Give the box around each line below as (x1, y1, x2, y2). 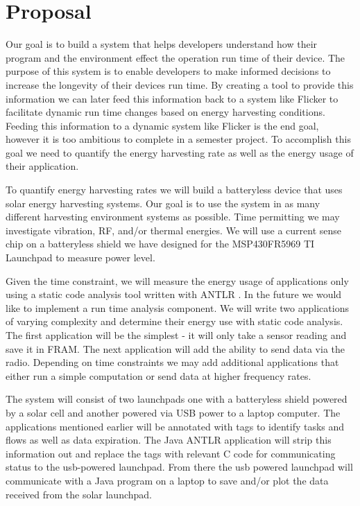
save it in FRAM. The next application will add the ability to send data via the (6, 341, 345, 356)
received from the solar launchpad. (6, 487, 152, 501)
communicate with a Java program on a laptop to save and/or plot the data (6, 473, 329, 487)
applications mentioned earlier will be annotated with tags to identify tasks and (6, 419, 345, 433)
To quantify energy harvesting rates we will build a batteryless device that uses (6, 182, 343, 197)
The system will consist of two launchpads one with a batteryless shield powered (6, 392, 348, 406)
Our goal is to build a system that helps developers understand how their (6, 37, 318, 51)
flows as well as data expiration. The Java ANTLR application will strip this (6, 433, 332, 447)
